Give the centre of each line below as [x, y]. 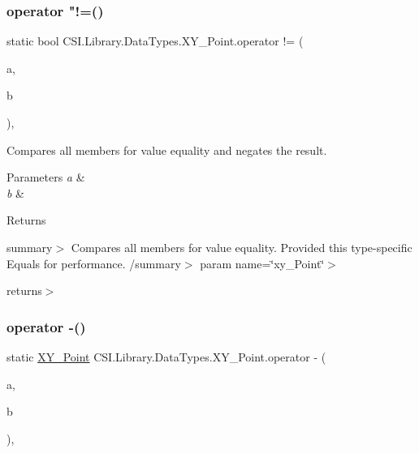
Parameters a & [46, 177]
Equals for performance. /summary [94, 263]
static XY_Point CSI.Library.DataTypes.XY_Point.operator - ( [166, 356]
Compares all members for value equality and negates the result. [167, 150]
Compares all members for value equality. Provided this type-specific [242, 247]
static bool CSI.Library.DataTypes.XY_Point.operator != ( [155, 41]
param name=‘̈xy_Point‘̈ [262, 263]
